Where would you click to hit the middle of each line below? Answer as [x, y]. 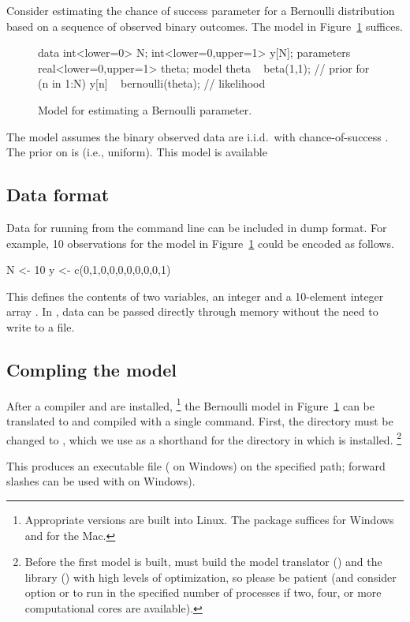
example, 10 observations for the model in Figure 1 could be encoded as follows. [200, 243]
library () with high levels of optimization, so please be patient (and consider [211, 577]
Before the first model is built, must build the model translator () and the [203, 562]
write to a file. [41, 326]
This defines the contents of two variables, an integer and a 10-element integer [195, 296]
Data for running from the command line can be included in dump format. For [197, 227]
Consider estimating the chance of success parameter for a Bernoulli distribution [201, 10]
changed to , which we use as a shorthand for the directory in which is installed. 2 [204, 438]
